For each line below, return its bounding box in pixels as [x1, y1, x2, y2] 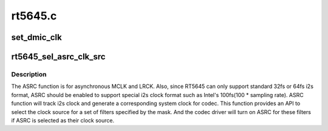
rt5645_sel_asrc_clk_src [11, 52, 106, 62]
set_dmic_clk [11, 32, 62, 42]
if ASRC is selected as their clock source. [11, 116, 115, 124]
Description [11, 70, 47, 78]
